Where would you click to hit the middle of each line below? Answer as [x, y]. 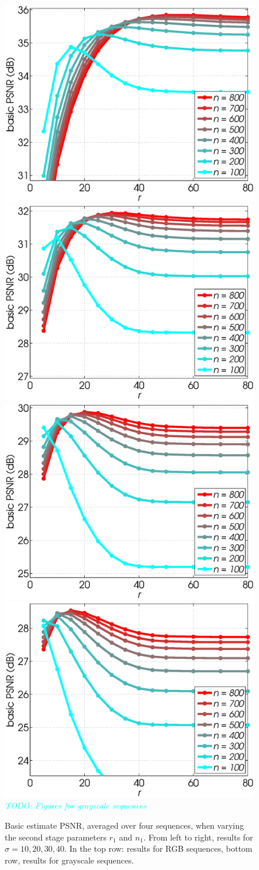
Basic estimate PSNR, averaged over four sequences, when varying [124, 825]
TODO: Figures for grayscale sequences [76, 805]
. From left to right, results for [198, 837]
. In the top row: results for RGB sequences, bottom [158, 848]
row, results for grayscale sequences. [69, 860]
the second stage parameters [56, 837]
